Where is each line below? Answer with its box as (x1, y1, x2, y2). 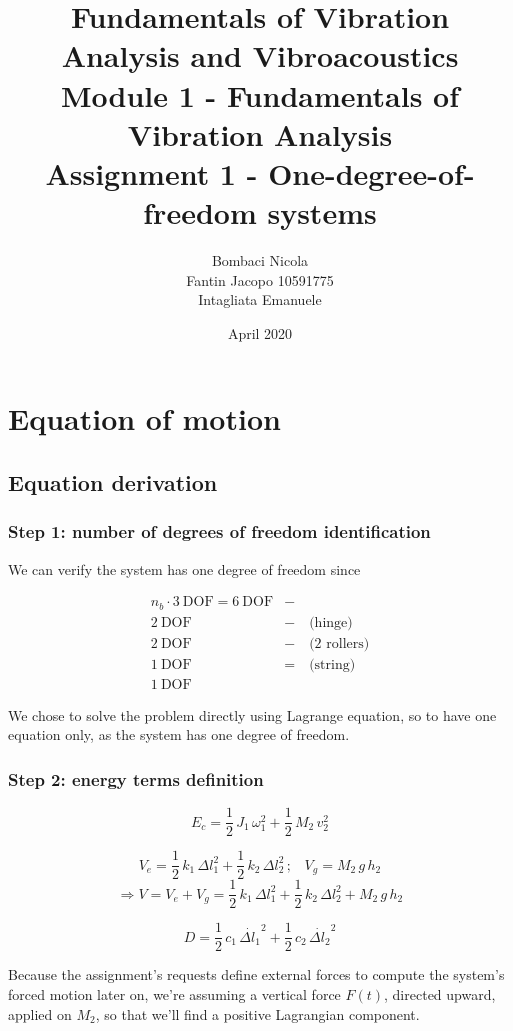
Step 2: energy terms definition (8, 766, 264, 791)
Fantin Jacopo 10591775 (186, 269, 334, 290)
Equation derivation (8, 467, 218, 498)
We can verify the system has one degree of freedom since (8, 558, 361, 579)
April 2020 (227, 322, 293, 343)
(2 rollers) (309, 636, 370, 651)
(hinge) (309, 615, 353, 630)
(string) (309, 657, 356, 672)
